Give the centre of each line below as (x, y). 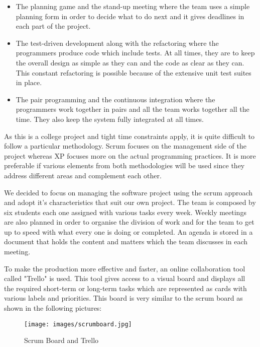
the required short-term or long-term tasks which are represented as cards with (125, 288)
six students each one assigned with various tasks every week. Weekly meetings (125, 212)
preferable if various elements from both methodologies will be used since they (124, 165)
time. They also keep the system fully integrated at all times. (110, 119)
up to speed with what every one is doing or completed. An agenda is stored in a (128, 231)
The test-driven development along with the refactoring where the (117, 43)
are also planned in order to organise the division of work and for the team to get (129, 222)
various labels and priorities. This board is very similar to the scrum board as (123, 298)
